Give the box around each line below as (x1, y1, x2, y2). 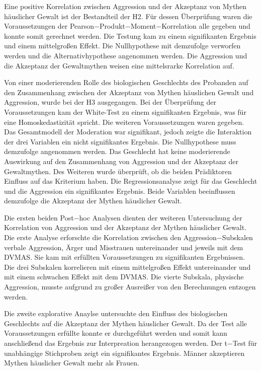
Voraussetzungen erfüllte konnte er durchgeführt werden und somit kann (4, 328, 227, 338)
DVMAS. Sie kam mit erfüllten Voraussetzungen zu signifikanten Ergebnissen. (4, 252, 245, 262)
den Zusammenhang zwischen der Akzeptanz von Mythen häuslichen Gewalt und (4, 87, 254, 97)
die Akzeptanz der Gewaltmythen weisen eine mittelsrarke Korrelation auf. (4, 60, 234, 70)
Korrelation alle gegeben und (161, 21, 250, 31)
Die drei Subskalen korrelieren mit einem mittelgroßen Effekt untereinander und (4, 261, 251, 272)
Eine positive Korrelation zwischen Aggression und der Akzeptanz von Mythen (4, 1, 247, 11)
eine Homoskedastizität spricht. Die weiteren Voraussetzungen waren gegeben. (4, 116, 244, 127)
